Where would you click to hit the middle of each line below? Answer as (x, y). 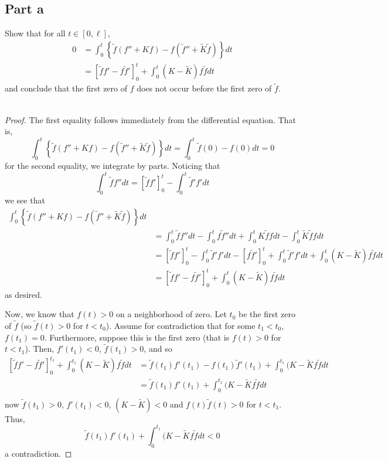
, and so (158, 349)
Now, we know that (40, 314)
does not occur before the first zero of (204, 88)
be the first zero (267, 314)
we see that (25, 200)
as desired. (23, 294)
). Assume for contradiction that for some (181, 325)
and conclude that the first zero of (66, 88)
